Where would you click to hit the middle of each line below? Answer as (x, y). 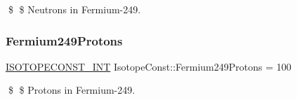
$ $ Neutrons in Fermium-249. (74, 9)
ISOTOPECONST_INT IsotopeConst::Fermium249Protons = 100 (148, 66)
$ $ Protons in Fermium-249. (72, 90)
